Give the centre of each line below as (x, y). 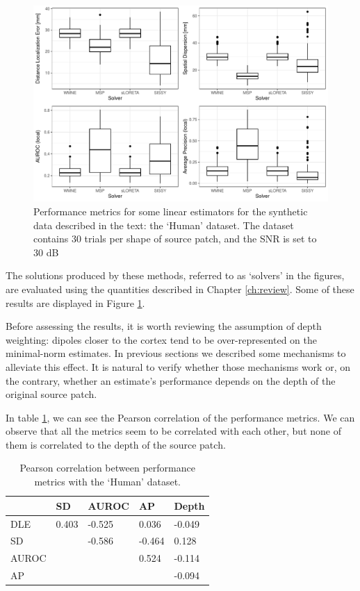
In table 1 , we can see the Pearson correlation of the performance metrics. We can (180, 417)
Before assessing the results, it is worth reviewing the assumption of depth (164, 326)
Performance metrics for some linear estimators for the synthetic (171, 211)
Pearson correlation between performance (107, 468)
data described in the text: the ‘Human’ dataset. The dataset (164, 225)
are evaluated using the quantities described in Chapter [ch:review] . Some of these (180, 289)
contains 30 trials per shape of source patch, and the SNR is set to (175, 239)
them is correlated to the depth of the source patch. (116, 444)
